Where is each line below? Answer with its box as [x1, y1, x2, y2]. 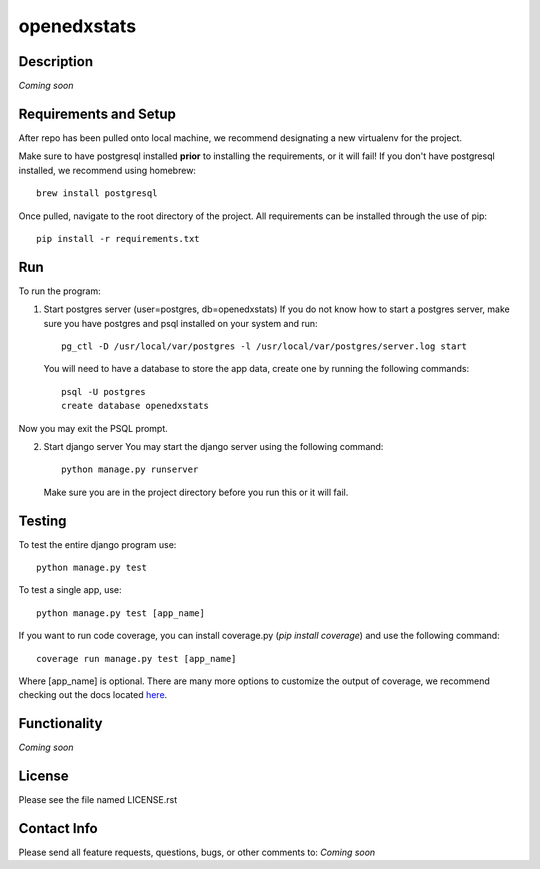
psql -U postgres [61, 386, 146, 397]
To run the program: [18, 285, 102, 297]
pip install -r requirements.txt [36, 233, 200, 244]
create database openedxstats [61, 400, 210, 412]
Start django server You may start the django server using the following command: [43, 440, 384, 452]
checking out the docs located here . [18, 689, 168, 701]
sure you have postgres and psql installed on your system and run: [43, 317, 319, 329]
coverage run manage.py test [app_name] [36, 653, 237, 664]
